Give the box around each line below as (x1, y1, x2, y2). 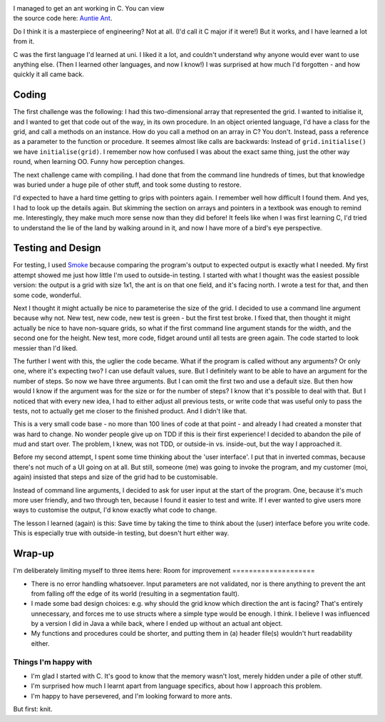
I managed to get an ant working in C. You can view (13, 4, 165, 12)
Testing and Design (13, 242, 101, 254)
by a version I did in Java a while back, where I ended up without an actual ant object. (31, 619, 283, 628)
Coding (13, 89, 46, 101)
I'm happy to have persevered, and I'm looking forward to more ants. (31, 691, 233, 700)
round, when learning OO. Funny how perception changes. (13, 158, 185, 166)
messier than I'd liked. (13, 344, 78, 352)
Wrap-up (13, 547, 54, 559)
